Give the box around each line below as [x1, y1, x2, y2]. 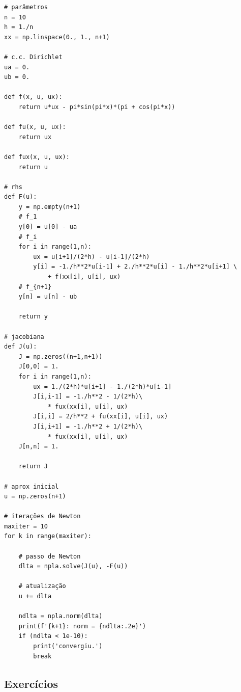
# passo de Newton [18, 552, 81, 560]
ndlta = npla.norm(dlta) [18, 613, 103, 620]
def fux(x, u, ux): [4, 153, 70, 161]
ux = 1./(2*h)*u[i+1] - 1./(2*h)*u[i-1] [33, 383, 172, 390]
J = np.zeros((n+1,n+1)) [18, 353, 103, 360]
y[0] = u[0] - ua [18, 223, 77, 231]
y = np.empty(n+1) [18, 203, 81, 210]
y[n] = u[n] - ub [18, 293, 77, 301]
